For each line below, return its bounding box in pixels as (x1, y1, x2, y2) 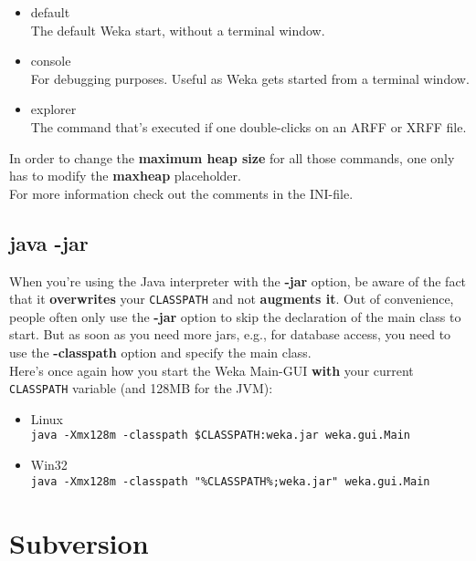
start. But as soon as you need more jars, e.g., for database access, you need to (9, 325, 451, 344)
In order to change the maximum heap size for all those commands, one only (9, 148, 455, 167)
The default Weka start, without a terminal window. (30, 20, 325, 39)
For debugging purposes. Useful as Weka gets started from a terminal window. (30, 68, 470, 88)
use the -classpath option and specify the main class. (9, 342, 312, 361)
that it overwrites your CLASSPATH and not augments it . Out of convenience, (9, 289, 454, 308)
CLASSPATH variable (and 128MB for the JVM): (9, 379, 273, 398)
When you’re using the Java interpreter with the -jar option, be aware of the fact (9, 271, 467, 290)
